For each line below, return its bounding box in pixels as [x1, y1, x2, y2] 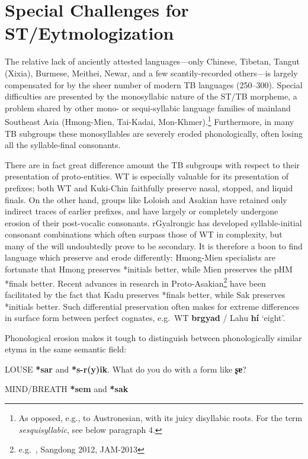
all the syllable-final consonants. [5, 139, 121, 151]
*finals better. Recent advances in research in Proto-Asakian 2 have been [5, 275, 266, 289]
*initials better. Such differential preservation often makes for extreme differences [5, 300, 300, 312]
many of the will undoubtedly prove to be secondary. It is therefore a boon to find [5, 239, 303, 252]
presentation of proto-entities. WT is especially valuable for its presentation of [5, 170, 288, 182]
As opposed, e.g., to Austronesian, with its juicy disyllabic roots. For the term [18, 412, 303, 424]
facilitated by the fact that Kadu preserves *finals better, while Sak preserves [5, 288, 285, 300]
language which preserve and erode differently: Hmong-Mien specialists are [5, 251, 276, 264]
